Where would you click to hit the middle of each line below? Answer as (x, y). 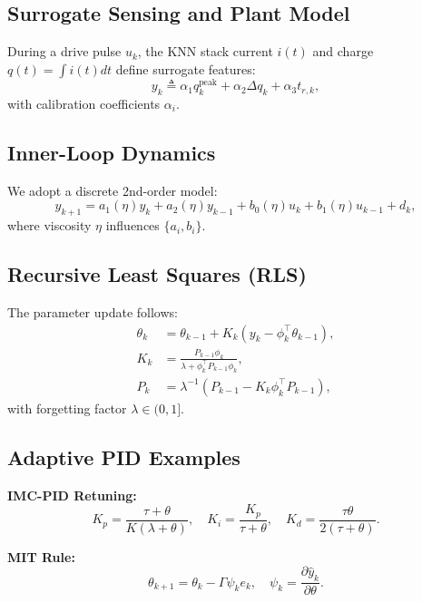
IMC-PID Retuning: (72, 495)
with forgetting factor (67, 408)
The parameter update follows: (93, 312)
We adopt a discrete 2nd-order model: (113, 190)
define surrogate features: (186, 68)
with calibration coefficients (84, 104)
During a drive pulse (64, 51)
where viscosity (49, 225)
